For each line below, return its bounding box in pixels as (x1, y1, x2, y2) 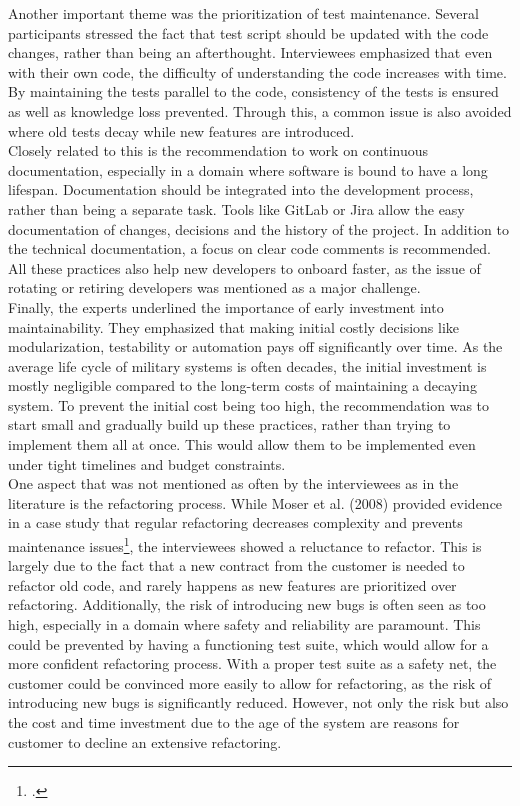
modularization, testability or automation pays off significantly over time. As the (8, 336, 503, 357)
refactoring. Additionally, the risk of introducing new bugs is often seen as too (8, 594, 486, 615)
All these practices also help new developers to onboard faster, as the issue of (8, 257, 481, 278)
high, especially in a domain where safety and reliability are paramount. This (8, 614, 481, 635)
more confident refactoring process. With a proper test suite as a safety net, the (8, 653, 497, 674)
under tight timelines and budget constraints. (8, 453, 286, 474)
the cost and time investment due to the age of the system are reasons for (8, 712, 460, 733)
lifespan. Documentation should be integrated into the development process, (8, 179, 474, 200)
